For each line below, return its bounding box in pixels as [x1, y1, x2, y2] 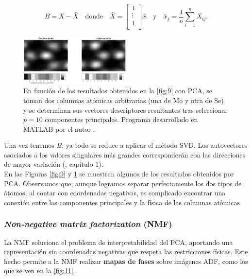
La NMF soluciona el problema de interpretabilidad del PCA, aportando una [4, 237, 233, 247]
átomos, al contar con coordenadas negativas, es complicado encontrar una [4, 188, 226, 198]
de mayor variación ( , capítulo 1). [4, 159, 103, 169]
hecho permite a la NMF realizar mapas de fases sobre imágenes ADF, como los [4, 256, 248, 266]
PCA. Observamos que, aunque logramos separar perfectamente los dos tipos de [4, 178, 242, 188]
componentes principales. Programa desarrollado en [45, 114, 198, 124]
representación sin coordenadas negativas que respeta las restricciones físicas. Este [4, 246, 248, 257]
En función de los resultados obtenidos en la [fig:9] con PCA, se [23, 86, 212, 96]
